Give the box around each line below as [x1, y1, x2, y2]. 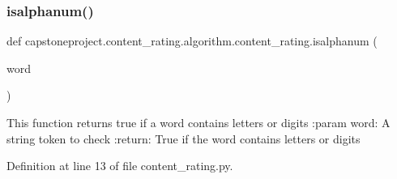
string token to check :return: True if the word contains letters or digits [6, 130, 361, 147]
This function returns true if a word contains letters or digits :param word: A [6, 114, 391, 130]
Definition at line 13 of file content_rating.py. [6, 157, 233, 174]
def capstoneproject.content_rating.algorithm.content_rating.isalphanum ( [6, 32, 378, 49]
